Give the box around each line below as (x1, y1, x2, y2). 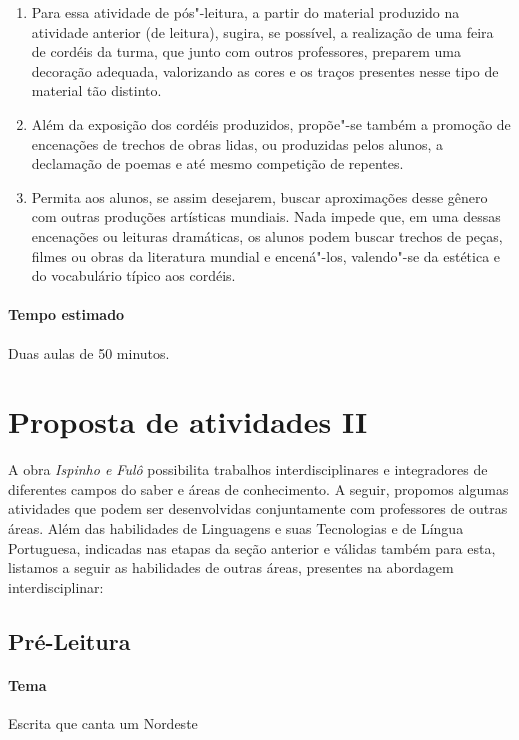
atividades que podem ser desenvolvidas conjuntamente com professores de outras (8, 498, 508, 519)
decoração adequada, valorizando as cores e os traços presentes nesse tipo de (31, 60, 499, 81)
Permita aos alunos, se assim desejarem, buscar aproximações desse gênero (31, 186, 488, 207)
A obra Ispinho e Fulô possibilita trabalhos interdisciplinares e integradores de (8, 459, 488, 480)
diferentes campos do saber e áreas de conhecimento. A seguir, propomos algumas (8, 478, 509, 499)
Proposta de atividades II (8, 401, 368, 442)
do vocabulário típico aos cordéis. (31, 265, 236, 286)
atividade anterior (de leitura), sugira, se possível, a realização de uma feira (31, 21, 494, 42)
